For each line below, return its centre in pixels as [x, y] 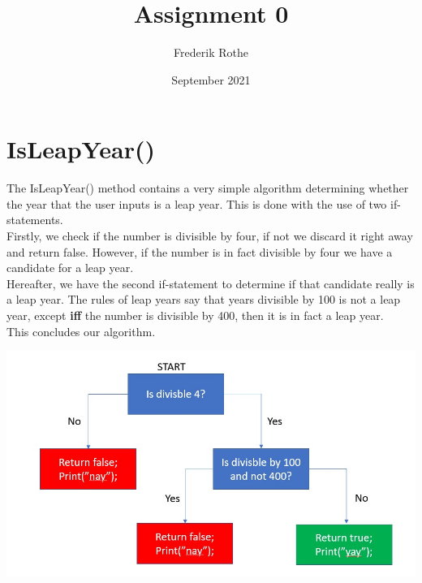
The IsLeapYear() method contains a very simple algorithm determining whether [208, 188]
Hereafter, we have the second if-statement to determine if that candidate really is [211, 283]
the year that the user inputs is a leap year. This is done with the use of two [197, 203]
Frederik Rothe [211, 52]
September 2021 [211, 79]
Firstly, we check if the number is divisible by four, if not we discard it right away [210, 236]
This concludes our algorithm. [81, 331]
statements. [35, 220]
